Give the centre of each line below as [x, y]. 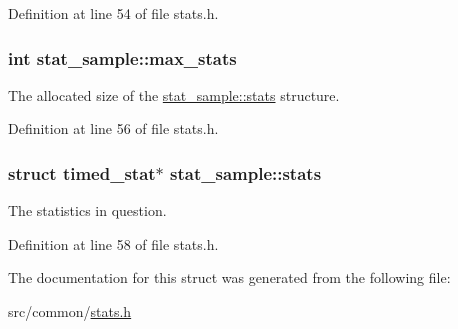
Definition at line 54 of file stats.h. [113, 13]
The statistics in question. [87, 210]
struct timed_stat [82, 172]
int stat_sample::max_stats [122, 57]
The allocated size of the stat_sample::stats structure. [174, 94]
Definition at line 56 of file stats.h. [113, 128]
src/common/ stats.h [70, 311]
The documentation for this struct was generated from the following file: [229, 277]
